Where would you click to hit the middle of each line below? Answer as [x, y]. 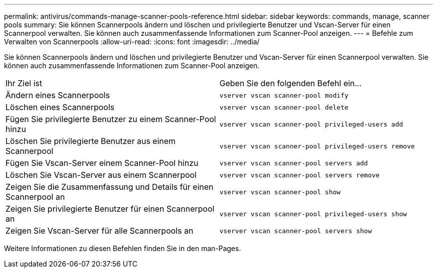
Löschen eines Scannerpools [60, 107]
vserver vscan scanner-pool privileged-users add [311, 124]
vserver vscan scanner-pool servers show [296, 231]
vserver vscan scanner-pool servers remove [300, 175]
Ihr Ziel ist [24, 83]
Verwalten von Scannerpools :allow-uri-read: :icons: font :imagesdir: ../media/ [132, 42]
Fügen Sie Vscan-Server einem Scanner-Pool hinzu [102, 163]
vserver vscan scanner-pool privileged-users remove [317, 146]
